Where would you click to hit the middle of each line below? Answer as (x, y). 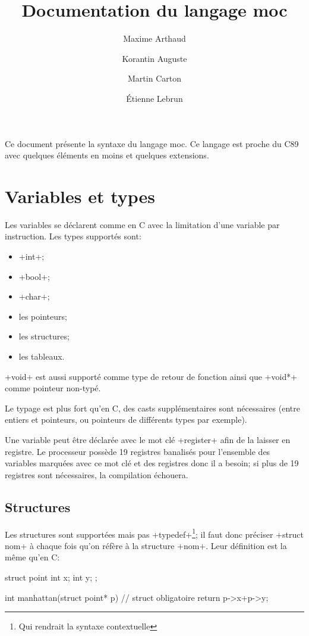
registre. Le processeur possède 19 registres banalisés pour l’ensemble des (138, 451)
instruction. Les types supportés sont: (73, 236)
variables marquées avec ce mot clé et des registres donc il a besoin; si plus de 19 (152, 463)
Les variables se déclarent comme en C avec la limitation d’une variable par (142, 224)
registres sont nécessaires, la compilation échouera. (97, 474)
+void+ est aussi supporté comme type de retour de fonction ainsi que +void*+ (151, 376)
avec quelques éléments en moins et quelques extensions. (107, 155)
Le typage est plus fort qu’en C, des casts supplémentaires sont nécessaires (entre (152, 408)
